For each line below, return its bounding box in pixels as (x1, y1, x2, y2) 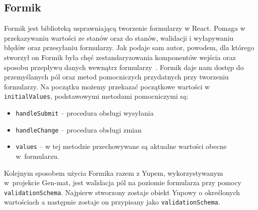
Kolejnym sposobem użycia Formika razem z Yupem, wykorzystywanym (4, 167, 223, 178)
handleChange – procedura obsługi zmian (15, 124, 142, 135)
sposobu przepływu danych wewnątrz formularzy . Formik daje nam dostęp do (4, 62, 244, 72)
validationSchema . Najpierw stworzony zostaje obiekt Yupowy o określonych (4, 187, 240, 197)
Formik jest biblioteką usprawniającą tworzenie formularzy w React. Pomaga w (4, 23, 246, 33)
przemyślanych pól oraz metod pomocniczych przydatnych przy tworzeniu (4, 71, 229, 82)
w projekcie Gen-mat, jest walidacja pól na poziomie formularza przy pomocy (4, 177, 242, 188)
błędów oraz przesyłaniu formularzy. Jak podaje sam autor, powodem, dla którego (4, 42, 255, 53)
